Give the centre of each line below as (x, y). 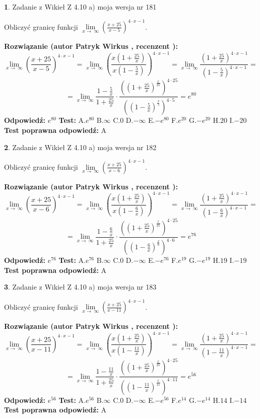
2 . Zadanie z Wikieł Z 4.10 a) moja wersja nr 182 (80, 147)
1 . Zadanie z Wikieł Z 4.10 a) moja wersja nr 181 (80, 7)
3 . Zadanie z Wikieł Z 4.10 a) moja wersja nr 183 (80, 287)
